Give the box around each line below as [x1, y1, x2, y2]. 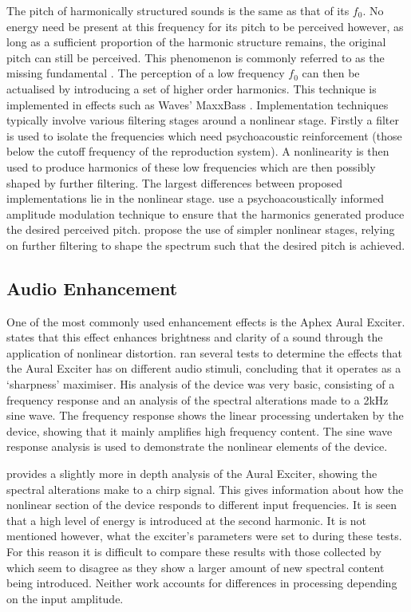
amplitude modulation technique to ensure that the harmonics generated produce [6, 205, 405, 222]
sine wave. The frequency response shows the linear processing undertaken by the [6, 407, 404, 424]
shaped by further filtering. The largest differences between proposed [6, 174, 342, 191]
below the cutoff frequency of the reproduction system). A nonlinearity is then [6, 143, 389, 160]
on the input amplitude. [6, 590, 124, 606]
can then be [302, 65, 360, 81]
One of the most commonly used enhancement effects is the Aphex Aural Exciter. [6, 313, 405, 330]
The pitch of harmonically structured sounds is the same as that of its [6, 2, 350, 18]
